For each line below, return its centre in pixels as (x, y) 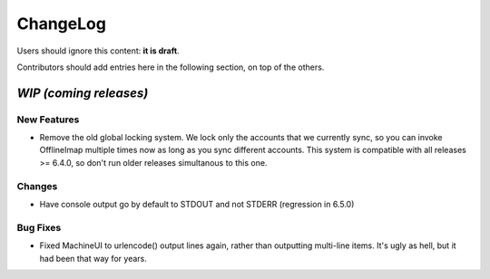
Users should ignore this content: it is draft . (98, 51)
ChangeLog (61, 24)
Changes (37, 186)
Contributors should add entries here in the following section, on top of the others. (171, 67)
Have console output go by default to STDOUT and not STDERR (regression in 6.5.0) (197, 205)
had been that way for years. (93, 258)
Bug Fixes (39, 227)
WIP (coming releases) (83, 93)
